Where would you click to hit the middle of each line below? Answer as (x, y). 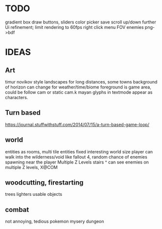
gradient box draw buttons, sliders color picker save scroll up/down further (81, 22)
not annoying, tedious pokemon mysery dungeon (55, 221)
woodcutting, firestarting (44, 182)
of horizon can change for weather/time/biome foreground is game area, (78, 87)
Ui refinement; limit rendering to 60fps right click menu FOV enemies (74, 27)
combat (17, 210)
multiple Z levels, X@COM (31, 167)
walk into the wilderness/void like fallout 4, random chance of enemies (76, 157)
